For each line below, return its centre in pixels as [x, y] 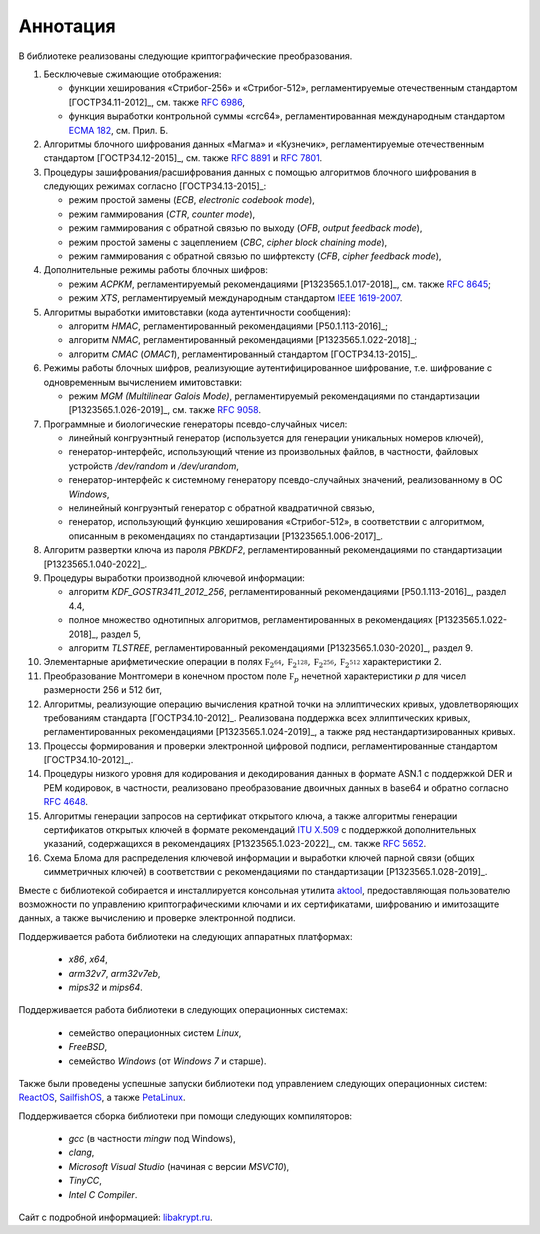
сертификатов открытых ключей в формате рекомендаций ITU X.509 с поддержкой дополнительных [260, 830]
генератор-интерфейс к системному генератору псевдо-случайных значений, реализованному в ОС [285, 480]
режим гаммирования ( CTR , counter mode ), [162, 214]
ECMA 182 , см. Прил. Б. [118, 130]
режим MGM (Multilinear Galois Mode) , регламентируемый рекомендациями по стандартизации [274, 396]
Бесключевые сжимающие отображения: [132, 74]
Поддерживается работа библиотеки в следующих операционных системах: [183, 1010]
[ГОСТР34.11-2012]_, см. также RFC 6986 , [156, 102]
